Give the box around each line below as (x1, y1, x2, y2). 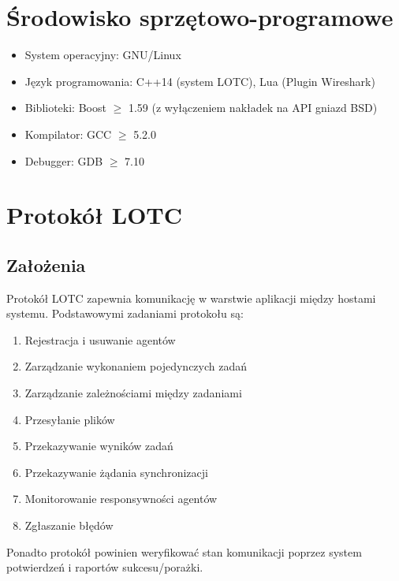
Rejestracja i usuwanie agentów (24, 331, 176, 348)
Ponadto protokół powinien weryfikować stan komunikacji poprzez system (6, 543, 362, 560)
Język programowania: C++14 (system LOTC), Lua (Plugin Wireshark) (24, 73, 375, 89)
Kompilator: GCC (24, 125, 112, 142)
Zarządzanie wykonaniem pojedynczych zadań (24, 358, 248, 374)
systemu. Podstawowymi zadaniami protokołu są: (6, 305, 244, 322)
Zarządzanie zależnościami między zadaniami (24, 385, 242, 401)
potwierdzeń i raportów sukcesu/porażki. (6, 559, 203, 575)
